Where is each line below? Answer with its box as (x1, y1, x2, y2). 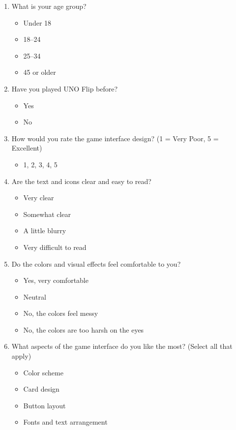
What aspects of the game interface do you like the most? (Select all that (11, 341, 233, 351)
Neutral (23, 291, 46, 302)
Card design (23, 384, 59, 394)
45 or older (23, 67, 56, 77)
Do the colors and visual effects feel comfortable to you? (11, 258, 181, 269)
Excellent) (11, 143, 42, 153)
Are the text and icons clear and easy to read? (11, 176, 151, 186)
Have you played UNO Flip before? (11, 83, 118, 93)
